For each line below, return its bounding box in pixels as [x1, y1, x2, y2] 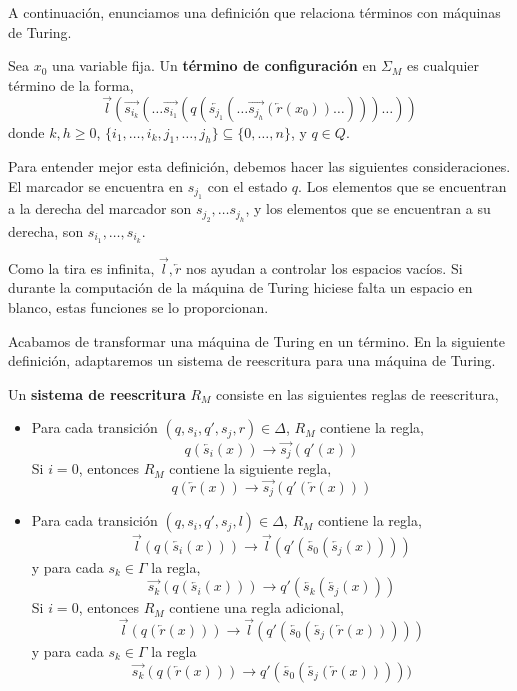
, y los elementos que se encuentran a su [245, 198, 491, 219]
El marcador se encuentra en [8, 175, 183, 196]
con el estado [207, 175, 288, 196]
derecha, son [8, 220, 84, 241]
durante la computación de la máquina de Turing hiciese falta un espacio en [8, 277, 473, 298]
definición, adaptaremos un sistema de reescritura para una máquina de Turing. [8, 350, 496, 371]
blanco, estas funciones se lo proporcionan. [8, 297, 269, 318]
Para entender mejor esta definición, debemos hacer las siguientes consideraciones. [8, 156, 511, 177]
